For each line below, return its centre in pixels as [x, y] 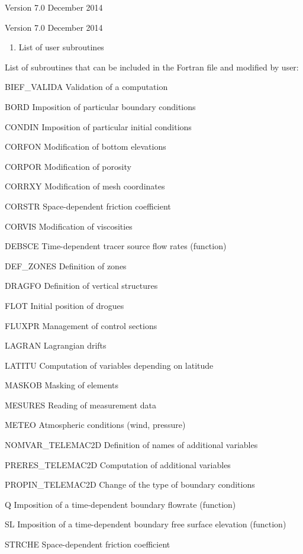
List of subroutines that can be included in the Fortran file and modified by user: [152, 67]
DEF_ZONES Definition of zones [66, 265]
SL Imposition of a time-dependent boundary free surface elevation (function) [146, 524]
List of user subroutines [61, 47]
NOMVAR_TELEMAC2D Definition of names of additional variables [131, 445]
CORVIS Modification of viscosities [69, 226]
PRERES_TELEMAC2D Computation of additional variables [118, 464]
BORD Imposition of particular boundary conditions [100, 106]
